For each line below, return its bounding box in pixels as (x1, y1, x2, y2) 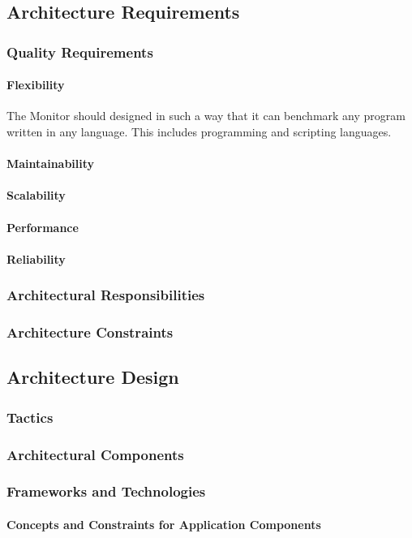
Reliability (6, 250, 66, 267)
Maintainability (6, 155, 95, 172)
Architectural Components (6, 444, 184, 464)
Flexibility (6, 76, 65, 93)
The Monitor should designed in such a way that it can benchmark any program (6, 107, 406, 124)
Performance (6, 218, 79, 235)
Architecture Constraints (6, 322, 174, 342)
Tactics (6, 407, 54, 427)
